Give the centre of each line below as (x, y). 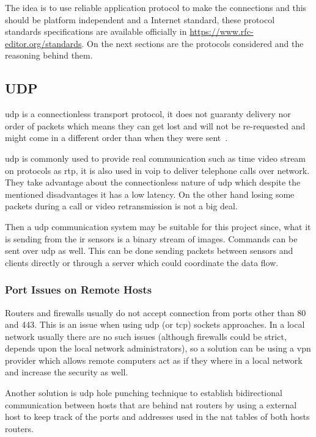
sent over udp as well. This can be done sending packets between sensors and (149, 251)
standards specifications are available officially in (96, 31)
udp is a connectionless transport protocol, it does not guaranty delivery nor (148, 114)
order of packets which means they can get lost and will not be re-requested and (155, 125)
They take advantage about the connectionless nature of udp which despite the (153, 182)
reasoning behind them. (49, 55)
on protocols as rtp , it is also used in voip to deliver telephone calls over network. (157, 170)
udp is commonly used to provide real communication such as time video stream (156, 158)
